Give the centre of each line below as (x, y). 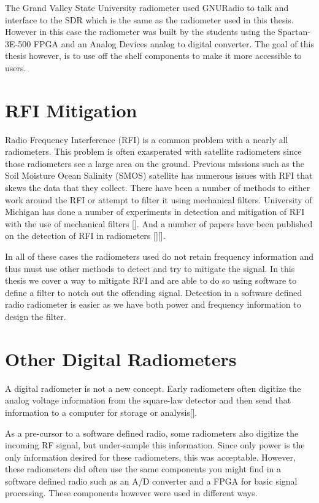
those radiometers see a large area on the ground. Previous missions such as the (155, 163)
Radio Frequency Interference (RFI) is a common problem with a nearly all (147, 139)
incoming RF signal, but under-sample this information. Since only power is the (155, 445)
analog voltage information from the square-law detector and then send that (148, 400)
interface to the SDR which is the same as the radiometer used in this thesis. (149, 19)
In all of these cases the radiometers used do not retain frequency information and (159, 256)
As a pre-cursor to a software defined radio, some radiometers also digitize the (152, 433)
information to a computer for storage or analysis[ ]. (101, 412)
